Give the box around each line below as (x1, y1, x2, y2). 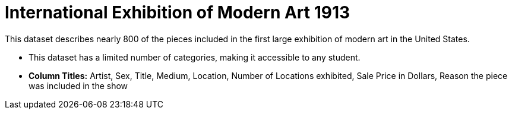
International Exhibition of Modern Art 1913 (5, 2, 350, 23)
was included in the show (29, 80, 128, 91)
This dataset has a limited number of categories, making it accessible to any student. (29, 52, 361, 62)
